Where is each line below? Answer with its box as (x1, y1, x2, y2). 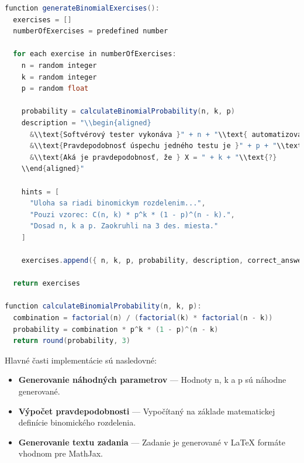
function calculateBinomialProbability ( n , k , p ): (5, 302, 202, 311)
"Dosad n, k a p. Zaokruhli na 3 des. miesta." (29, 222, 219, 231)
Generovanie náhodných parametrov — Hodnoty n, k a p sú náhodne (18, 373, 286, 386)
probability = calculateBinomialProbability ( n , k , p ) (21, 107, 235, 116)
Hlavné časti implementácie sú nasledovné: (5, 354, 157, 366)
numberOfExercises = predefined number (13, 27, 168, 36)
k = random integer (21, 73, 97, 81)
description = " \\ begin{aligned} (21, 118, 151, 127)
